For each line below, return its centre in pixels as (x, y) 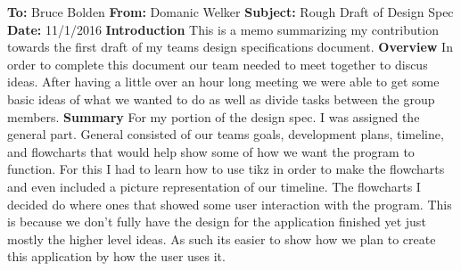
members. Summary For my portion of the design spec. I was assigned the (214, 116)
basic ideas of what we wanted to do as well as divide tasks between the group (221, 99)
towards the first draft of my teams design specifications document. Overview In (230, 47)
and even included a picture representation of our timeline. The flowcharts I (214, 186)
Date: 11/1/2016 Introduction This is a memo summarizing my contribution (223, 29)
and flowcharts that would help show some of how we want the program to (211, 151)
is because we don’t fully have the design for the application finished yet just (217, 222)
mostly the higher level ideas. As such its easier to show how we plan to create (222, 238)
